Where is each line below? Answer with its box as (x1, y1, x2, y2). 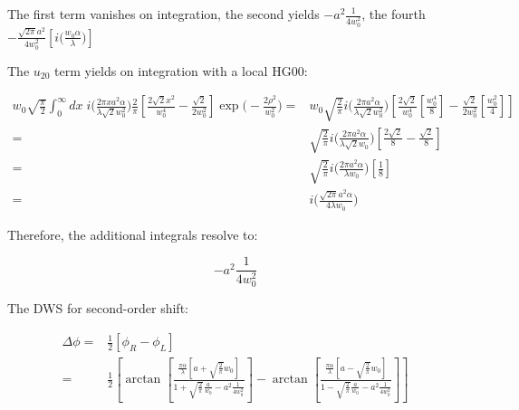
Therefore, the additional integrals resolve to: (7, 224, 258, 243)
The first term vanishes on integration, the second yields (7, 5, 320, 23)
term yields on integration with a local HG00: (54, 61, 308, 80)
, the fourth (361, 5, 426, 23)
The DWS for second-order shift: (7, 299, 188, 318)
